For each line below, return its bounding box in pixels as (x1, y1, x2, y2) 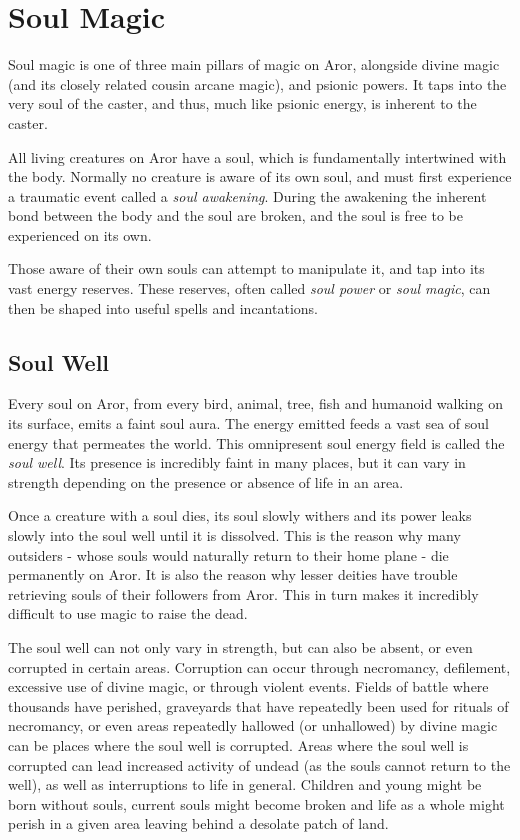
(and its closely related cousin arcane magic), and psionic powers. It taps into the (8, 73, 507, 94)
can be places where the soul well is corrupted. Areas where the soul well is (8, 734, 469, 755)
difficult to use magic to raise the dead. (8, 603, 248, 624)
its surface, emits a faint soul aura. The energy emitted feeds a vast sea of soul (8, 413, 489, 434)
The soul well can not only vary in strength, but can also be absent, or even (8, 636, 473, 657)
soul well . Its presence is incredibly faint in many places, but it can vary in (8, 452, 466, 473)
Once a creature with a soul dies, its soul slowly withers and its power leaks (8, 505, 472, 526)
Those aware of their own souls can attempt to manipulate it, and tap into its (8, 258, 485, 279)
